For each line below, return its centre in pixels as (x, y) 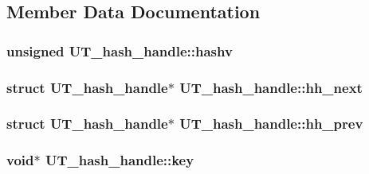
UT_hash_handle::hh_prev (271, 124)
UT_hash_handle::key (120, 160)
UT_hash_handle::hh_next (271, 87)
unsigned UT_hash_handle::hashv (120, 50)
